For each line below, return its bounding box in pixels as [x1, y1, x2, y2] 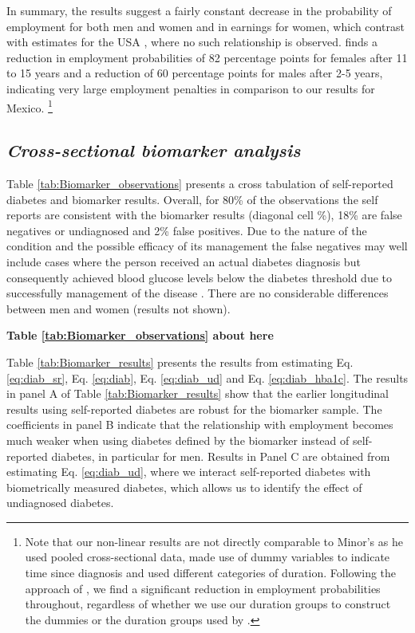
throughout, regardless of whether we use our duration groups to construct [25, 596, 391, 612]
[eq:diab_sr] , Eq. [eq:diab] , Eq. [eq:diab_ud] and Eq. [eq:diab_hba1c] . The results [6, 369, 409, 386]
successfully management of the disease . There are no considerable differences [6, 285, 389, 301]
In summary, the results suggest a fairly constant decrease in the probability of [6, 2, 392, 18]
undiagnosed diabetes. [6, 494, 114, 511]
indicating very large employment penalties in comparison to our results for [6, 80, 375, 96]
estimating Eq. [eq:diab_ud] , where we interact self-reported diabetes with [6, 463, 371, 480]
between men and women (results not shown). [6, 300, 231, 316]
